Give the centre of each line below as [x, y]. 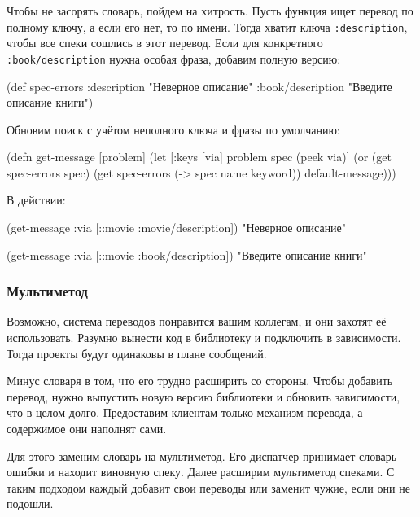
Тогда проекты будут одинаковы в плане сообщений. [137, 353]
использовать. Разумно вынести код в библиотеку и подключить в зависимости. [204, 337]
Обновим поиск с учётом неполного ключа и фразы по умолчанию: [173, 129]
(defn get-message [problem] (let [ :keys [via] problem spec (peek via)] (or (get [199, 157]
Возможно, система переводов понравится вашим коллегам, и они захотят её [197, 321]
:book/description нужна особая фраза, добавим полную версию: [174, 58]
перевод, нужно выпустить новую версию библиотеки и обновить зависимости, [203, 396]
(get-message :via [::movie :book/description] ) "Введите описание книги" [187, 254]
